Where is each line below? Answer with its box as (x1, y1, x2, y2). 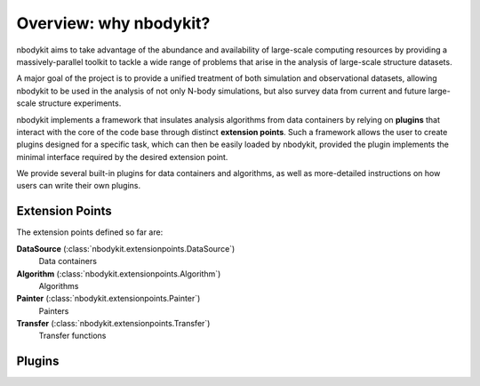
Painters (38, 305, 69, 316)
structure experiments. (37, 98, 122, 109)
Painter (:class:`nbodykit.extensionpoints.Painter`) (16, 294, 201, 304)
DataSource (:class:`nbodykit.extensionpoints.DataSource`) (16, 243, 236, 253)
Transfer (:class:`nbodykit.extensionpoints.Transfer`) (16, 318, 211, 329)
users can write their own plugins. (16, 181, 141, 191)
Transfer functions (38, 330, 107, 342)
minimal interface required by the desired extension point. (16, 151, 228, 162)
